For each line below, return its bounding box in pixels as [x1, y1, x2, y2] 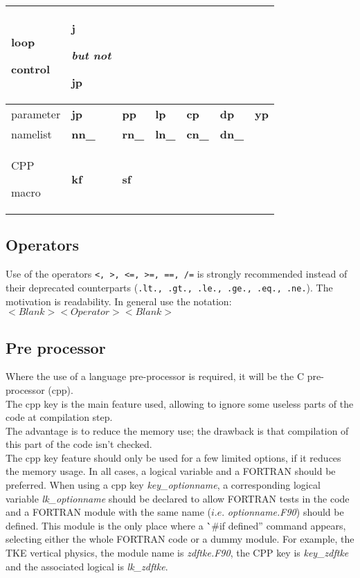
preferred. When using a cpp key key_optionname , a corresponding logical [6, 478, 321, 492]
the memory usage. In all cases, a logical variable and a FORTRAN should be [6, 464, 336, 478]
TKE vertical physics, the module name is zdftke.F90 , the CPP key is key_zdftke [6, 545, 349, 560]
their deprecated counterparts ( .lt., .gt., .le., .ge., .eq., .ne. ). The [6, 280, 333, 294]
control [11, 60, 51, 77]
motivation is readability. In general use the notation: [6, 293, 232, 308]
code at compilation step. [6, 410, 113, 424]
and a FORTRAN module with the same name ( [6, 505, 211, 519]
